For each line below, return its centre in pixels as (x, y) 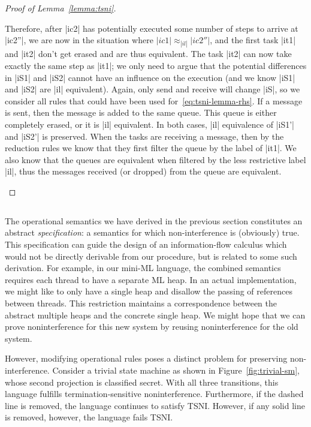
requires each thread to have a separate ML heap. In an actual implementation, (151, 279)
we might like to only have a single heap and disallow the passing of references (149, 291)
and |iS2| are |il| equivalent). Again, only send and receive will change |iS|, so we (153, 89)
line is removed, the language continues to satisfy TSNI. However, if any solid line (155, 405)
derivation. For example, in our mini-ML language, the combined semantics (143, 268)
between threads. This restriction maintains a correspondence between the (141, 303)
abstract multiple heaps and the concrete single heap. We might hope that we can (155, 315)
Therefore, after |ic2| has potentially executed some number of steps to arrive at (152, 28)
